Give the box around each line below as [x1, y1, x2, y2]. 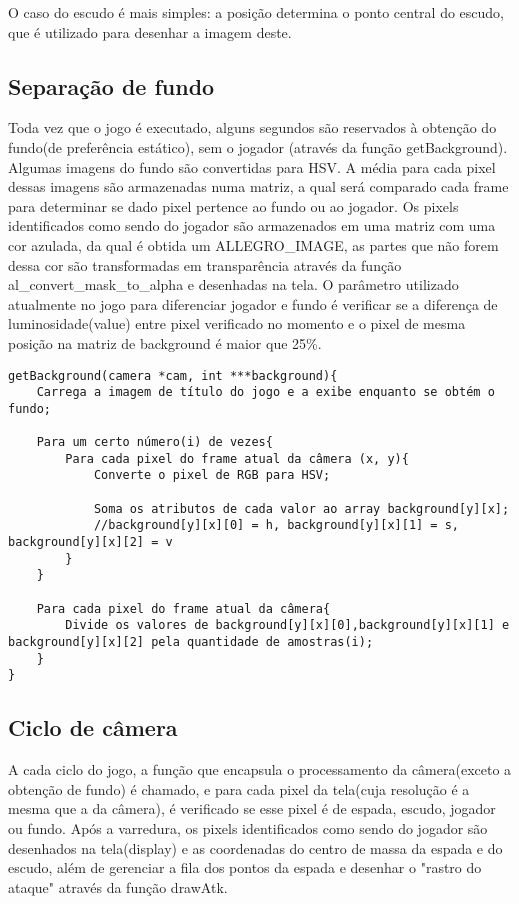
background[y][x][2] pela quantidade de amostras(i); [8, 635, 374, 650]
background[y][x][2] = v [8, 535, 173, 550]
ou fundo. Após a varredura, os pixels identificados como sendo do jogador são [8, 817, 488, 838]
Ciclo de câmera [8, 712, 178, 743]
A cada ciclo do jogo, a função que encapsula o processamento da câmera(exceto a [8, 759, 512, 780]
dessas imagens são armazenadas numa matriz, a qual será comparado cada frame [8, 176, 509, 197]
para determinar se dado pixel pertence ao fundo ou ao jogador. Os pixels [8, 195, 459, 216]
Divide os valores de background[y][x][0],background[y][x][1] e [65, 618, 510, 633]
